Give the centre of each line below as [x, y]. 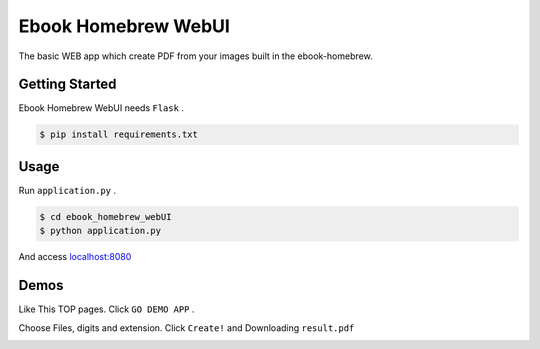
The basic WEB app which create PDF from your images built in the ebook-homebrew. [196, 56]
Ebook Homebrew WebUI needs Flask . [101, 108]
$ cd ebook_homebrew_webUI [105, 216]
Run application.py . [67, 190]
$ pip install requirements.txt [119, 134]
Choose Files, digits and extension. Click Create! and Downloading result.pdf [186, 327]
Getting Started [67, 84]
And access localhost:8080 [75, 257]
